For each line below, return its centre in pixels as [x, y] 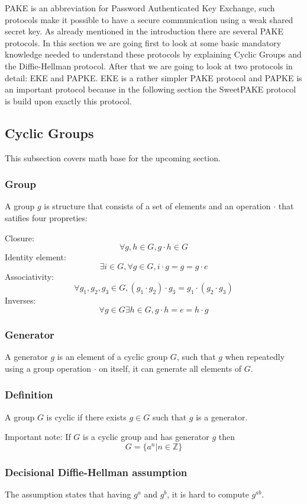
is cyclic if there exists [86, 417]
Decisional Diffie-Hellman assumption [96, 472]
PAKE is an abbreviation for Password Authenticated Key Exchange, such [140, 8]
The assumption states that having [68, 494]
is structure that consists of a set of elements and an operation [157, 206]
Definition [29, 395]
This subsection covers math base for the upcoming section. [113, 157]
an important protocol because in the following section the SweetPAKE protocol [151, 89]
